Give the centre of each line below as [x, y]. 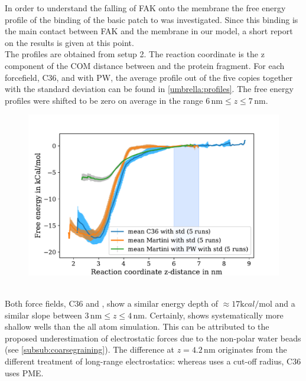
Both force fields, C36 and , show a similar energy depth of [112, 303]
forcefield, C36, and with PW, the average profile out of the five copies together [149, 77]
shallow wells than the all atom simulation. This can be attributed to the [137, 326]
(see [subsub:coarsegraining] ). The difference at [90, 349]
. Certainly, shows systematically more [214, 315]
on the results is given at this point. [69, 42]
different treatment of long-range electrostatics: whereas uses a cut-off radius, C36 [153, 361]
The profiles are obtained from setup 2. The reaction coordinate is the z [135, 54]
